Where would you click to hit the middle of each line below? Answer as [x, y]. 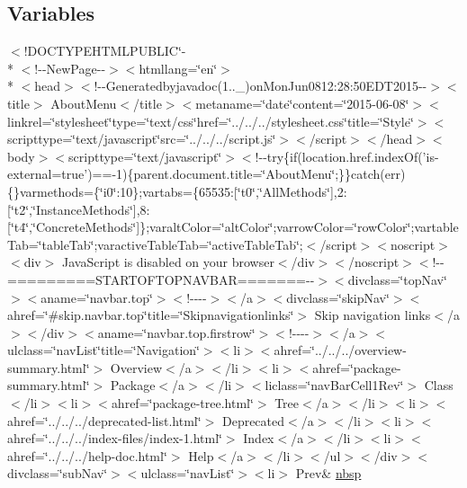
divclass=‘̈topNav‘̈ [397, 279]
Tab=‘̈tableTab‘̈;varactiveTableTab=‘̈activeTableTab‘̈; [155, 244]
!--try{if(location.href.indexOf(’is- [347, 156]
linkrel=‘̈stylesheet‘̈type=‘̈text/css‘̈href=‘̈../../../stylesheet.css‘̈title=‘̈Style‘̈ [211, 121]
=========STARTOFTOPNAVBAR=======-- [161, 279]
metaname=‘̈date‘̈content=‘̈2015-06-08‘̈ [302, 103]
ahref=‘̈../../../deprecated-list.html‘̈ [104, 420]
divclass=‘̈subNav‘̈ [58, 473]
